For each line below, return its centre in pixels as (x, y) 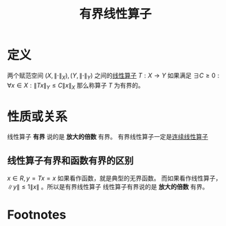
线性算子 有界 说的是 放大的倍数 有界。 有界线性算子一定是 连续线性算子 (108, 137)
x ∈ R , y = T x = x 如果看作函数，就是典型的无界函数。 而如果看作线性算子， (114, 178)
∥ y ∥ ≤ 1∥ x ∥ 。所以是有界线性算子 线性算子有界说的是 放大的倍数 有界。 (108, 187)
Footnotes (37, 215)
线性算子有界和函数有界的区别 (70, 161)
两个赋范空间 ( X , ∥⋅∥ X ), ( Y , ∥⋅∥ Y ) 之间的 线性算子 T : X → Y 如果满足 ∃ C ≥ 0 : (113, 76)
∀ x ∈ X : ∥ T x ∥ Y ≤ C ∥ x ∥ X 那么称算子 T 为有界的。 (76, 86)
